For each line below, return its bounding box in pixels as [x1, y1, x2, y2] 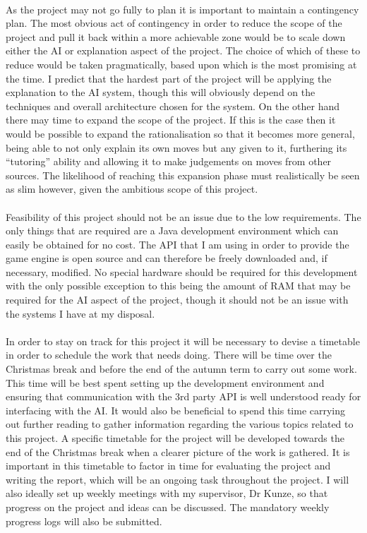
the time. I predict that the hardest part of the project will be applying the [6, 71, 332, 85]
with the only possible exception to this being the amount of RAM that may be [6, 278, 351, 293]
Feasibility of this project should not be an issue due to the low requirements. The [6, 209, 361, 224]
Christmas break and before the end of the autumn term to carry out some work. [6, 361, 357, 376]
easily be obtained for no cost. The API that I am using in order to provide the [6, 236, 349, 251]
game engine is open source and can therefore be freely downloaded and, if [6, 251, 327, 265]
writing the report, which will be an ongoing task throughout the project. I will [6, 472, 349, 486]
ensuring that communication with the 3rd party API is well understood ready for [6, 389, 361, 404]
